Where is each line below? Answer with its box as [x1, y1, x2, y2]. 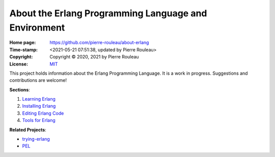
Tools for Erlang [22, 117, 56, 123]
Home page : [9, 40, 36, 46]
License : [9, 61, 28, 67]
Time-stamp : [9, 46, 38, 53]
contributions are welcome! [9, 77, 67, 83]
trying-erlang [22, 136, 50, 142]
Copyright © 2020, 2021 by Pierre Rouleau [49, 54, 140, 60]
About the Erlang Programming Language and [9, 8, 207, 19]
